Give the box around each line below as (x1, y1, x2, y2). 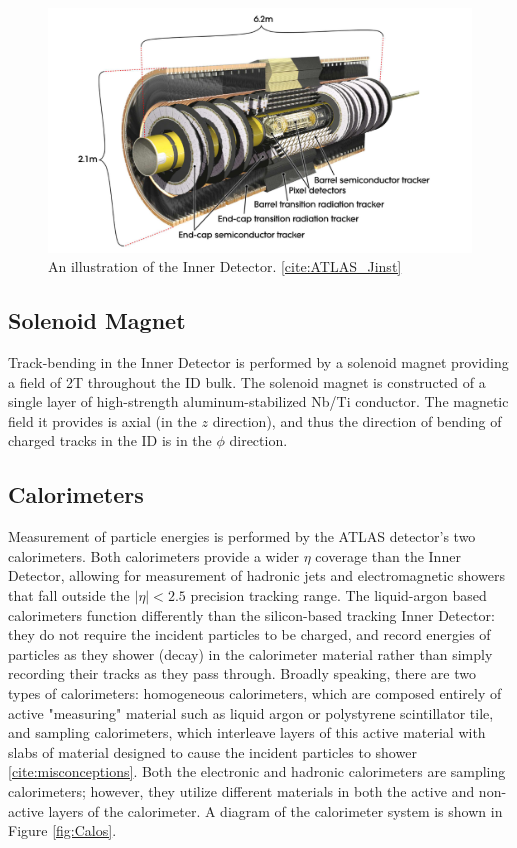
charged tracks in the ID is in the (8, 430, 212, 451)
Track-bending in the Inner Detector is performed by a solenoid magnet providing (8, 352, 509, 373)
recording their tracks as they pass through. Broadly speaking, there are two (8, 663, 476, 684)
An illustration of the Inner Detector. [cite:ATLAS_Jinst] (48, 256, 402, 277)
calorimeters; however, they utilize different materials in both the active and (8, 780, 475, 801)
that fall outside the (8, 585, 130, 606)
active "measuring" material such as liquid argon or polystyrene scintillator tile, (8, 702, 494, 723)
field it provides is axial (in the (8, 410, 197, 431)
